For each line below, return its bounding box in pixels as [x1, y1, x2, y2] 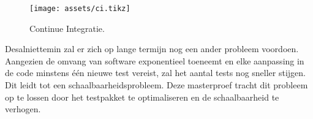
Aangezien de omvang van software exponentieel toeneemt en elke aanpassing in [5, 54, 304, 67]
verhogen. [5, 102, 41, 115]
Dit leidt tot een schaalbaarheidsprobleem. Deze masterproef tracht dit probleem [5, 79, 308, 91]
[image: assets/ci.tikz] [29, 4, 130, 13]
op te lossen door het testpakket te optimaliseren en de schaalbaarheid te [5, 90, 279, 103]
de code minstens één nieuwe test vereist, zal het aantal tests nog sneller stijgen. [5, 66, 306, 79]
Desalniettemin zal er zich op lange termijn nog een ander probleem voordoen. [5, 42, 299, 55]
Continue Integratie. [29, 21, 105, 34]
